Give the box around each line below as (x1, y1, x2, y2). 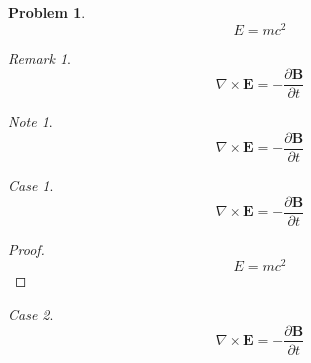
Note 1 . (8, 111, 53, 132)
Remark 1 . (8, 47, 71, 68)
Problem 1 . (8, 2, 86, 22)
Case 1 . (8, 174, 54, 195)
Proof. (8, 238, 45, 259)
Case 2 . (8, 303, 54, 324)
